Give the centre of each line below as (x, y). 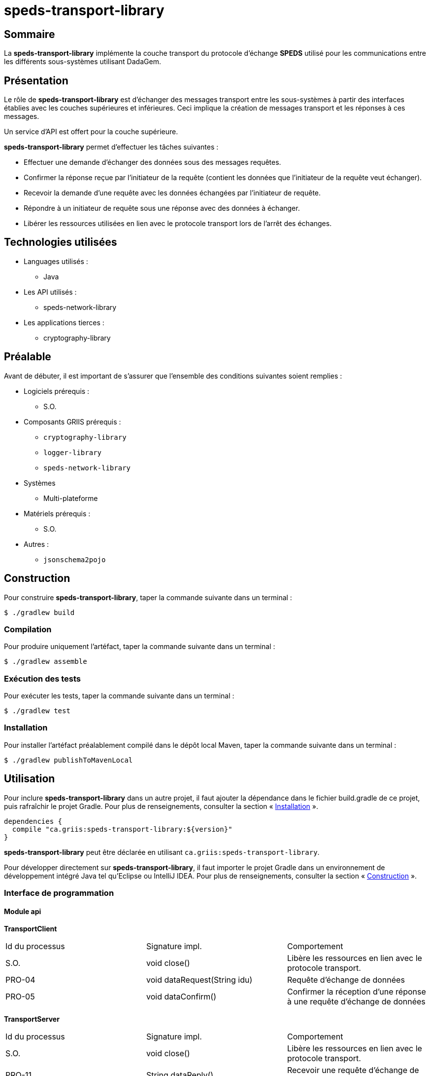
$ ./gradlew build (39, 612)
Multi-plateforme (71, 498)
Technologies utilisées (61, 242)
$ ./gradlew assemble (46, 662)
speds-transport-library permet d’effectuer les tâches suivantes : (111, 147)
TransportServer (32, 1019)
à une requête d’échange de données (356, 1002)
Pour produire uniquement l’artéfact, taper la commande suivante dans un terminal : (140, 647)
